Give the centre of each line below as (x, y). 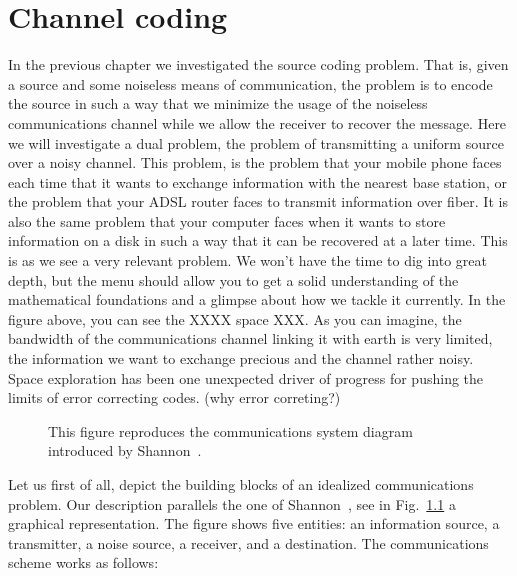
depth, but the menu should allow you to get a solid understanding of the (233, 279)
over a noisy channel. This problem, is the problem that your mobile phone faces (255, 162)
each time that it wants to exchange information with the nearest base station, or (257, 181)
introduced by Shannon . (125, 450)
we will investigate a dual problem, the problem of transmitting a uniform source (256, 142)
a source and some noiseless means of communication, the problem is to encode (250, 83)
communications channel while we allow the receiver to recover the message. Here (257, 122)
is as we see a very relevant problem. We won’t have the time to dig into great (248, 260)
